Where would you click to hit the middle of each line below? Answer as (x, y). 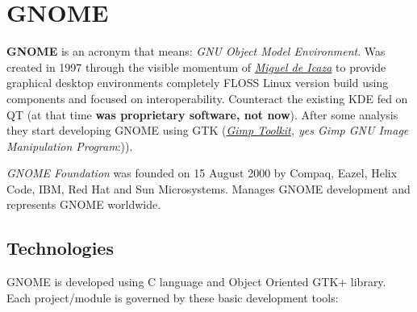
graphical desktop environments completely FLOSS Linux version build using (198, 83)
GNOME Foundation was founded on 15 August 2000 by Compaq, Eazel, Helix (202, 173)
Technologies (60, 248)
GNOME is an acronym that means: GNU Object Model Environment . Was (196, 51)
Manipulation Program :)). (70, 146)
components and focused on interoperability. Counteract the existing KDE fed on (207, 98)
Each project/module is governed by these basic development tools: (173, 297)
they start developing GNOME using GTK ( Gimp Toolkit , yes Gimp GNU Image (208, 130)
